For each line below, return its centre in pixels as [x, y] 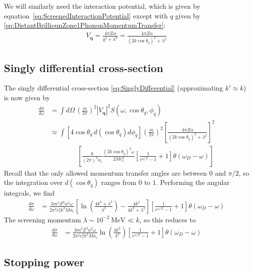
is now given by [27, 97]
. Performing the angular [193, 182]
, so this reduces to [168, 219]
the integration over [33, 182]
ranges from [119, 182]
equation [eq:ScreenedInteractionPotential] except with [86, 15]
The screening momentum [43, 219]
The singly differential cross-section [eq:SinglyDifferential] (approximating [114, 88]
